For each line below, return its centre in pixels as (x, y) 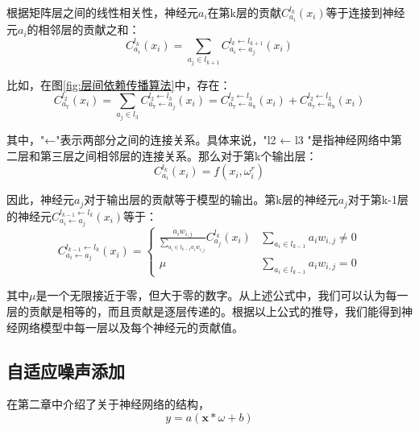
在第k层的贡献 (244, 12)
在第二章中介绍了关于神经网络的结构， (108, 404)
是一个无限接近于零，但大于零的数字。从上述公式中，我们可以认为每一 (222, 295)
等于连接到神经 (365, 12)
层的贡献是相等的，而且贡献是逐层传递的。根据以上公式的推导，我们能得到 (204, 311)
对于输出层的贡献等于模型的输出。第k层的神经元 (211, 199)
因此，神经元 (40, 199)
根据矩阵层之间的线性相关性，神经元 (102, 12)
